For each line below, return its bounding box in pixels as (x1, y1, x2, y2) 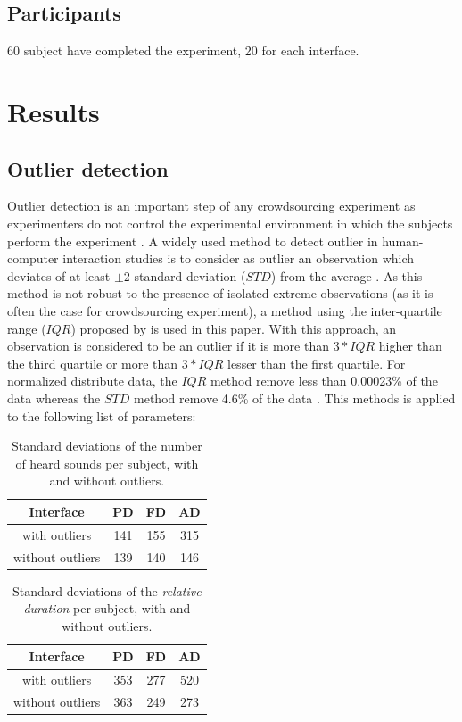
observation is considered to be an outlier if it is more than (7, 336, 329, 355)
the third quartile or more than (7, 353, 178, 372)
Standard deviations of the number (12, 436, 202, 455)
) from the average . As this (270, 266, 423, 285)
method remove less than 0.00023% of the (210, 371, 438, 390)
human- (382, 231, 424, 250)
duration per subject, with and (23, 599, 191, 618)
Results (7, 93, 100, 129)
